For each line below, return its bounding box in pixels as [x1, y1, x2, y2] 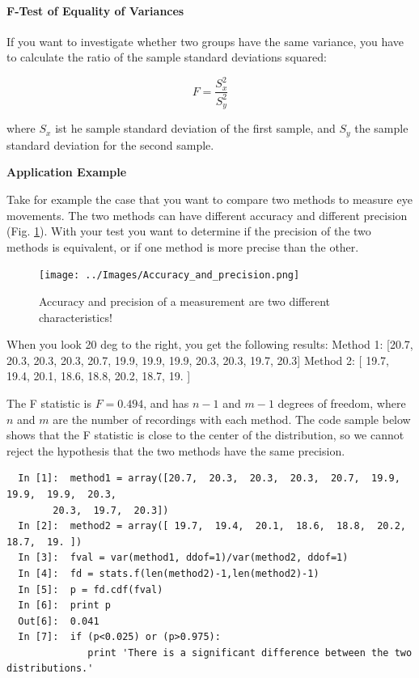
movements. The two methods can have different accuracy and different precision [6, 206, 408, 223]
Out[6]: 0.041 [18, 615, 99, 627]
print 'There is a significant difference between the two [87, 646, 413, 659]
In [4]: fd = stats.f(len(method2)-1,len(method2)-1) [18, 567, 320, 579]
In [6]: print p [18, 600, 111, 612]
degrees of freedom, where [277, 394, 406, 411]
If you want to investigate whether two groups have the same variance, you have [6, 32, 404, 49]
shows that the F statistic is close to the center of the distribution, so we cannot [6, 426, 404, 443]
